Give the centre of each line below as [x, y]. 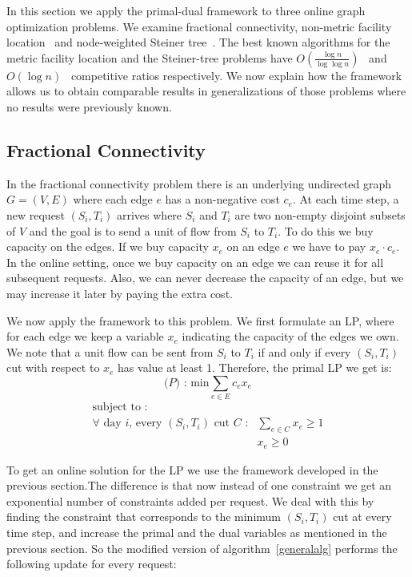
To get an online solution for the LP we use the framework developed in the [192, 469]
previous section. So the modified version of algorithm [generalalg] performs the [202, 548]
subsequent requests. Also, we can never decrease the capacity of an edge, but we [205, 278]
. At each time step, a [346, 199]
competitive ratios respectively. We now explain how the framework [236, 75]
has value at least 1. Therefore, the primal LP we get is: [255, 367]
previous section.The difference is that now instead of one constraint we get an [199, 485]
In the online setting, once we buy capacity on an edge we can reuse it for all [195, 262]
